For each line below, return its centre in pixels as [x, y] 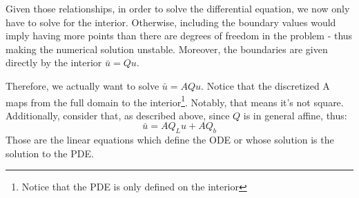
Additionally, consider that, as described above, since [118, 115]
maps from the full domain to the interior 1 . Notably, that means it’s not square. [175, 101]
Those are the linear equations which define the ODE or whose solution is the [170, 140]
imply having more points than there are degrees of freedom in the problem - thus [179, 36]
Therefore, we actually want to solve [83, 85]
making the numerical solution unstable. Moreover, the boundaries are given [167, 49]
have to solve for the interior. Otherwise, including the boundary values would [171, 22]
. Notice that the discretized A [265, 85]
